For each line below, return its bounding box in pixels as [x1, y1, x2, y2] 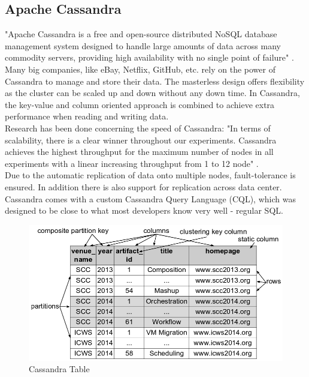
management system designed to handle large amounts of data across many [5, 39, 281, 52]
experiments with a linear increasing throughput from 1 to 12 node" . [5, 157, 259, 169]
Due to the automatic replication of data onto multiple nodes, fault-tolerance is [5, 169, 296, 181]
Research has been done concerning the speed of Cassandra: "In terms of [5, 121, 271, 134]
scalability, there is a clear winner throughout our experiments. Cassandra [5, 133, 277, 146]
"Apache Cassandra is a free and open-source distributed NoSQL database [5, 28, 277, 40]
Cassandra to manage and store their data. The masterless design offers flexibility [5, 74, 305, 87]
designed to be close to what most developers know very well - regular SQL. [5, 204, 283, 217]
